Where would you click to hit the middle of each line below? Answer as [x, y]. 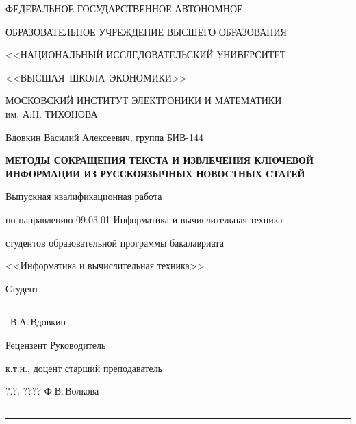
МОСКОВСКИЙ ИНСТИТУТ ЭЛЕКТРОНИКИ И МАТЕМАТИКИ [144, 100]
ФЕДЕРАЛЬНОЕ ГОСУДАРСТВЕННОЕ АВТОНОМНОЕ [124, 8]
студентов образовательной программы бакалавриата [115, 242]
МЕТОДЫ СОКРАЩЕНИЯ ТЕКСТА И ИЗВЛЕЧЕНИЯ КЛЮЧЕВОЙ [160, 160]
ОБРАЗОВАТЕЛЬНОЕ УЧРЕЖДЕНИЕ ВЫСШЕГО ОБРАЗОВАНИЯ [146, 31]
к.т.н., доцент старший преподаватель [84, 367]
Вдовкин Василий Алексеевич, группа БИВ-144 [104, 137]
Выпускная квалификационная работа [84, 196]
